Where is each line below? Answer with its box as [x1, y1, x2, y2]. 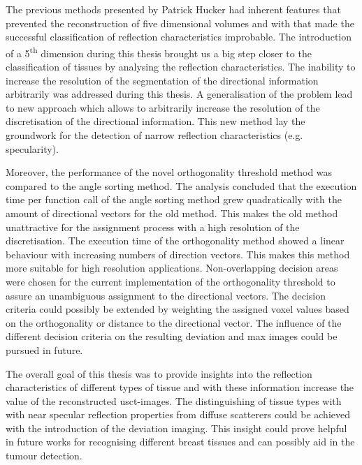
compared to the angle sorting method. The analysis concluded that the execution [6, 178, 357, 193]
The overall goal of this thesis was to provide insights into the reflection [6, 366, 312, 381]
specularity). [6, 141, 59, 156]
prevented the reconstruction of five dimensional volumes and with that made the [6, 15, 354, 30]
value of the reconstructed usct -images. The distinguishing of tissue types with [6, 393, 342, 408]
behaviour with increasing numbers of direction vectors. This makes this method [6, 246, 350, 261]
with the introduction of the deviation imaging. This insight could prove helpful [6, 420, 347, 435]
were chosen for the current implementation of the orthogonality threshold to [6, 274, 335, 288]
